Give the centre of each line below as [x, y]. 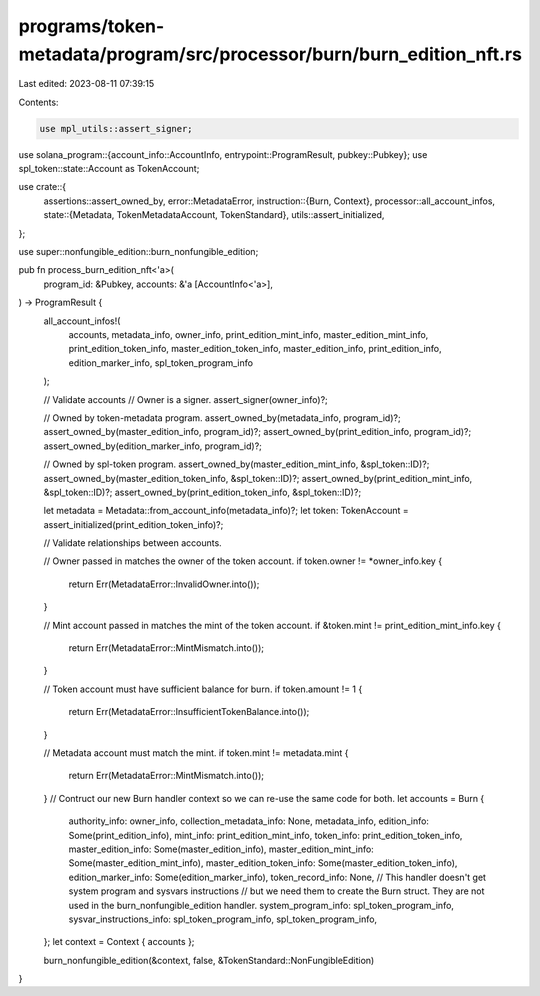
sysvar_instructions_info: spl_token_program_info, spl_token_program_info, [223, 919]
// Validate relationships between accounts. [132, 543]
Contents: [38, 102]
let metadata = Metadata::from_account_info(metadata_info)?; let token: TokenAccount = [226, 511]
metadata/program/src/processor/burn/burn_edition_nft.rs [270, 54]
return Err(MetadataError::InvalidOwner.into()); [164, 584]
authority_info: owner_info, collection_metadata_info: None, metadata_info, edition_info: [249, 821]
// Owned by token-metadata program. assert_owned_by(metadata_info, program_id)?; [222, 417]
